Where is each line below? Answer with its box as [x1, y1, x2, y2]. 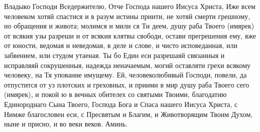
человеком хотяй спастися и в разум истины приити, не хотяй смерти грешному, [4, 10, 250, 21]
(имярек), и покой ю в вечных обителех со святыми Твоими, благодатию [4, 89, 227, 99]
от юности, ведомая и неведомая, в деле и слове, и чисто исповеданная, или [4, 40, 237, 50]
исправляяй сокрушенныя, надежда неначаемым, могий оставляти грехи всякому [4, 59, 251, 70]
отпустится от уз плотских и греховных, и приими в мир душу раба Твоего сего [4, 79, 249, 89]
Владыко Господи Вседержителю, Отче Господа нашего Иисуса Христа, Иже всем [4, 1, 255, 11]
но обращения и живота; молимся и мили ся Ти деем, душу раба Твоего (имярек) [4, 20, 254, 31]
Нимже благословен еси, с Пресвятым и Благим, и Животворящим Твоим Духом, [4, 108, 253, 119]
